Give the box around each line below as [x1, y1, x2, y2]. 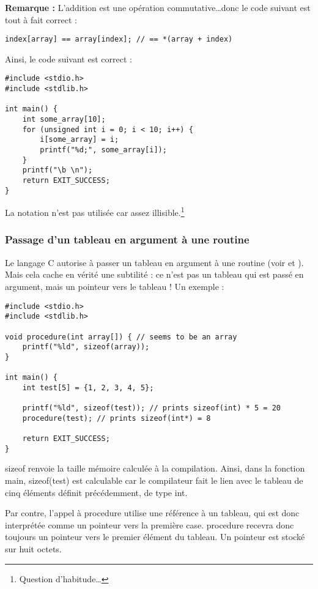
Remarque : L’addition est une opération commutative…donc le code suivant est [5, 1, 311, 13]
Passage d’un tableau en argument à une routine [5, 232, 250, 247]
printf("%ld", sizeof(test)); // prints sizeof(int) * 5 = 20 [22, 404, 281, 413]
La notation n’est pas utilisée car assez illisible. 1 [5, 204, 185, 218]
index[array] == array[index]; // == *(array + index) [5, 35, 233, 44]
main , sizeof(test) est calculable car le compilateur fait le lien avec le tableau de [5, 474, 303, 486]
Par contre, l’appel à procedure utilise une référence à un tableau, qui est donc [5, 506, 300, 519]
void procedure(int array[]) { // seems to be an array [5, 332, 237, 341]
